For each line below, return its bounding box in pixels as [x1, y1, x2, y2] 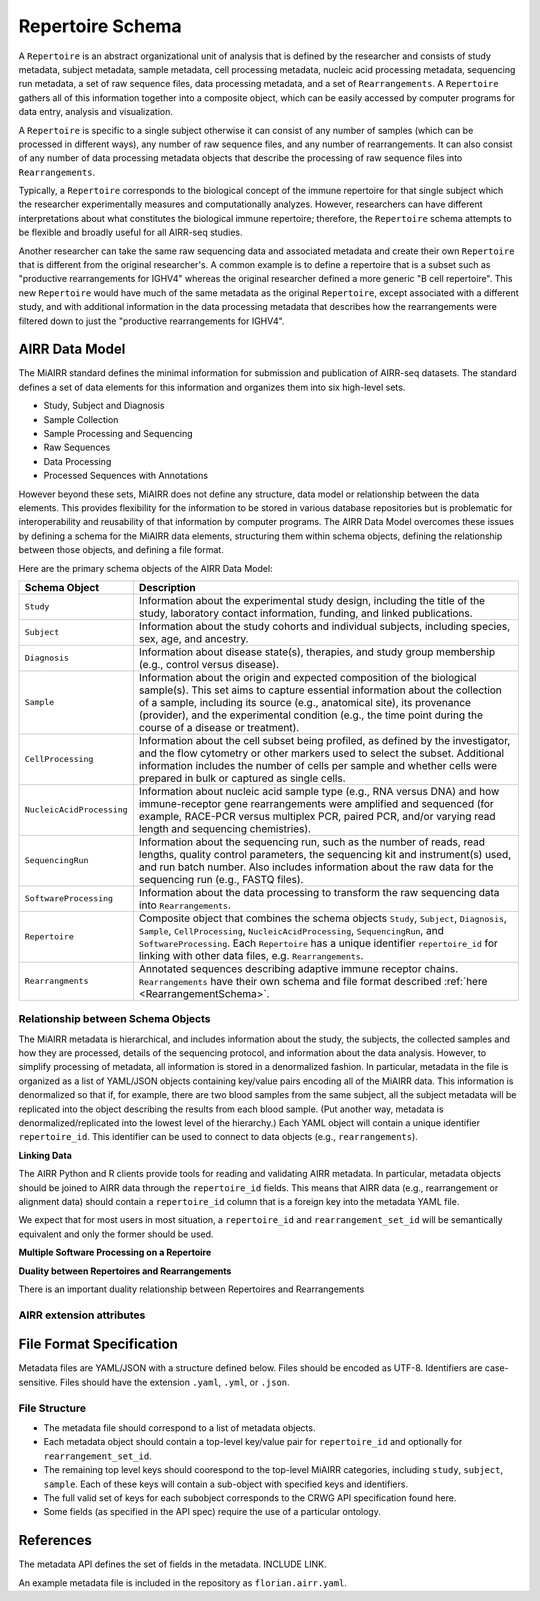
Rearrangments [24, 976, 89, 987]
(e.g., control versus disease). [138, 657, 280, 671]
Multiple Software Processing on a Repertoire [18, 1246, 212, 1259]
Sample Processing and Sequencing [43, 428, 193, 440]
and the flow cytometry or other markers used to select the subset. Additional [138, 746, 505, 760]
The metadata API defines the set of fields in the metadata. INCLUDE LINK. [18, 1558, 327, 1570]
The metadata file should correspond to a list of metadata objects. [43, 1421, 316, 1434]
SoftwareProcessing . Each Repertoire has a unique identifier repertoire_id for [138, 936, 499, 950]
